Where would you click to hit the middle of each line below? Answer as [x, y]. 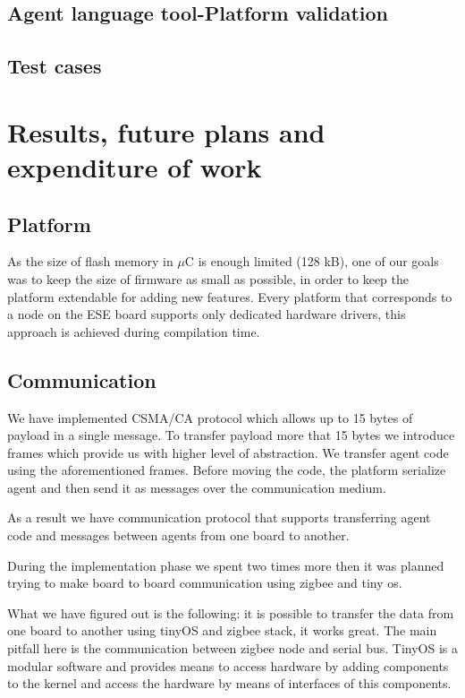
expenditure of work [135, 166]
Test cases [55, 66]
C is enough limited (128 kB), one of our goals [312, 261]
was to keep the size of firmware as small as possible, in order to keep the [208, 278]
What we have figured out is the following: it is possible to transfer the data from [231, 612]
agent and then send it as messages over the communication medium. [197, 487]
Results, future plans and [166, 131]
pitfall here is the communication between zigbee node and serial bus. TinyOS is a [232, 648]
